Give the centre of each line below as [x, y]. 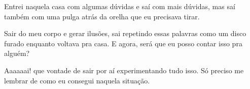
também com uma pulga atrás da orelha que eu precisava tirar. [102, 16]
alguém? [17, 53]
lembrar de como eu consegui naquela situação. [77, 80]
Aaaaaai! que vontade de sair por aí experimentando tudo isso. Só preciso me [124, 70]
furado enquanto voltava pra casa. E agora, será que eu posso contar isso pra [123, 43]
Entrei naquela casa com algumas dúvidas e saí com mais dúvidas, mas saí [120, 6]
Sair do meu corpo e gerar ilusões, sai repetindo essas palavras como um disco [125, 33]
